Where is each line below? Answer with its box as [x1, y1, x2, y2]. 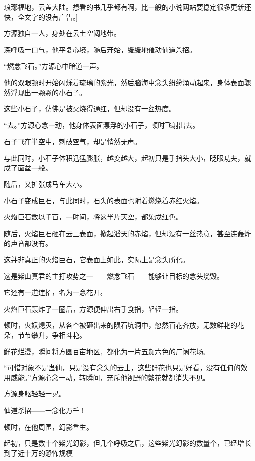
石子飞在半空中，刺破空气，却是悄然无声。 [4, 136, 141, 146]
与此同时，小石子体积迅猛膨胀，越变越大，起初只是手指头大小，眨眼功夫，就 [4, 152, 251, 163]
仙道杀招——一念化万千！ [4, 405, 86, 415]
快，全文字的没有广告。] [4, 11, 78, 22]
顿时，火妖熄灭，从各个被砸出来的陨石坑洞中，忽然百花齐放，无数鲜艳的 [4, 320, 237, 330]
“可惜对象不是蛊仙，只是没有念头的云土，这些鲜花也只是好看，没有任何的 [4, 363, 241, 373]
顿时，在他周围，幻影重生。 [4, 421, 93, 432]
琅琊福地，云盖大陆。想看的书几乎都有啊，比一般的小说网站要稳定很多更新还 [4, 2, 251, 12]
